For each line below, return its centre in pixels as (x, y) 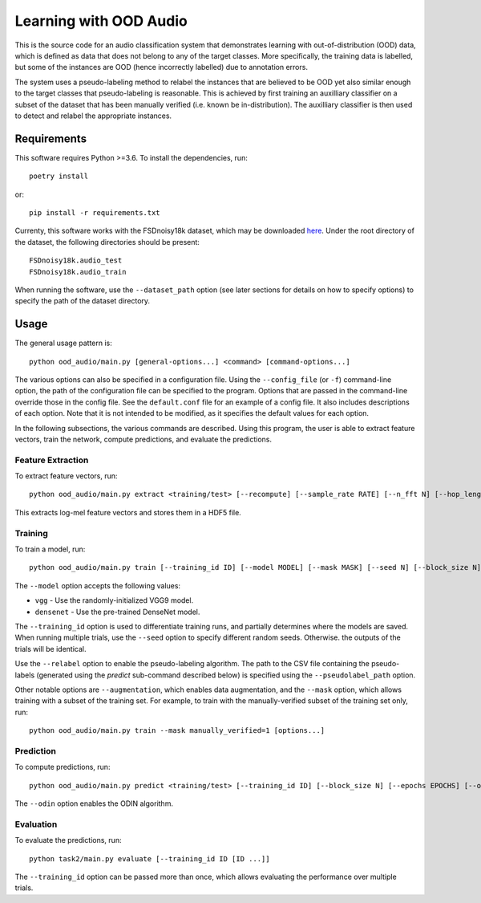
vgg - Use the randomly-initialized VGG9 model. (114, 600)
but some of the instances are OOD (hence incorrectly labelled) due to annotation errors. (162, 67)
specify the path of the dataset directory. (83, 301)
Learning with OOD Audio (101, 21)
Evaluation (36, 824)
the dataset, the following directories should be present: (107, 242)
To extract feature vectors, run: (66, 476)
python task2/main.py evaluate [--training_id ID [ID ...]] (150, 858)
